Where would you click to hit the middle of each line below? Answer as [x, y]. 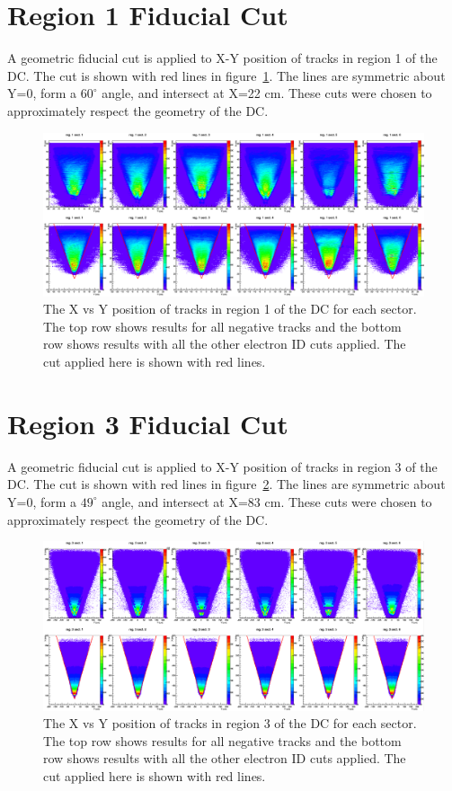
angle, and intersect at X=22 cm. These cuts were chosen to [267, 93]
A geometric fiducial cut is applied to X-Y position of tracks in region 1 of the [222, 58]
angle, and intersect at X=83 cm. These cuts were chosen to [267, 501]
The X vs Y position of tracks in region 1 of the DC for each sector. [230, 309]
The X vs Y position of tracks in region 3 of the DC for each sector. [230, 723]
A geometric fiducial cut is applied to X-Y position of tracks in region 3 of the [222, 466]
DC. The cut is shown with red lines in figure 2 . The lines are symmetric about [226, 484]
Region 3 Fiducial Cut [148, 423]
